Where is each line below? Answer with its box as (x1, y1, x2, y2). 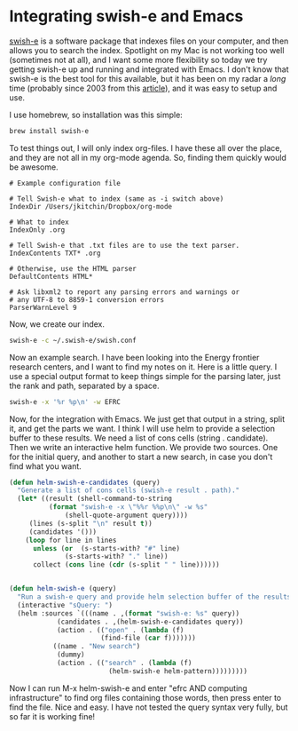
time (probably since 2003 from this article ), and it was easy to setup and (9, 83, 278, 93)
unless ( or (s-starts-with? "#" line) (32, 544, 180, 552)
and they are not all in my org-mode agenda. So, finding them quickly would (9, 152, 286, 163)
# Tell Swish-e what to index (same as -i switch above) (9, 194, 224, 203)
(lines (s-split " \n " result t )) (28, 519, 153, 528)
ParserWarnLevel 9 (9, 303, 77, 312)
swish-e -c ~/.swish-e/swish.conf (9, 336, 137, 345)
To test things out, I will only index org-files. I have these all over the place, (9, 142, 282, 153)
